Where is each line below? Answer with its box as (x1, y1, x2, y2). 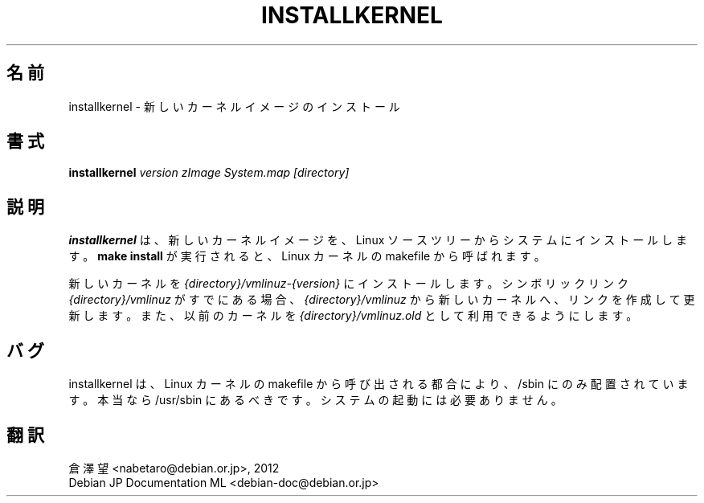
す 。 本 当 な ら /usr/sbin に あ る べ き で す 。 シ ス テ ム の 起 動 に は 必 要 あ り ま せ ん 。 (68, 393, 563, 407)
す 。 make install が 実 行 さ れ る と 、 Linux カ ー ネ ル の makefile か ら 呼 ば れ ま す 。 (68, 249, 546, 264)
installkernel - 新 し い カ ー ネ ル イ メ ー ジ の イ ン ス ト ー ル (68, 99, 400, 113)
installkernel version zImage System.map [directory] (68, 166, 350, 180)
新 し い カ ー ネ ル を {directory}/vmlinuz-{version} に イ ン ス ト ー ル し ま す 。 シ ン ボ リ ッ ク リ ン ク (68, 276, 628, 291)
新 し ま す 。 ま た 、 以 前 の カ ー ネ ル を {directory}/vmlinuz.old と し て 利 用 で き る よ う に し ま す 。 (68, 309, 638, 323)
